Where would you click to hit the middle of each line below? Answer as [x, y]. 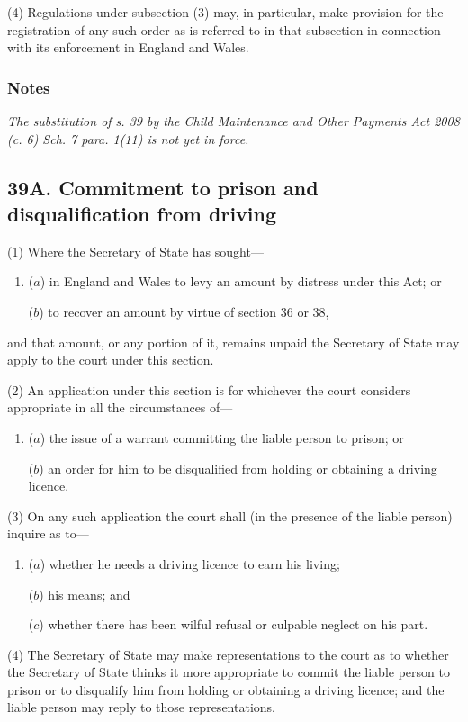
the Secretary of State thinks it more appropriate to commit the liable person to [229, 672]
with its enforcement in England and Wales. [128, 47]
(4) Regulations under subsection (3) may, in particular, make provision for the [225, 12]
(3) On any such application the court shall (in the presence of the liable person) [230, 515]
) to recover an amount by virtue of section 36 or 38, [184, 311]
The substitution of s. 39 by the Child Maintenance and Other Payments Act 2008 [234, 121]
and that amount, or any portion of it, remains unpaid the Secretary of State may [234, 342]
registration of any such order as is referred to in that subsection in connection [224, 29]
